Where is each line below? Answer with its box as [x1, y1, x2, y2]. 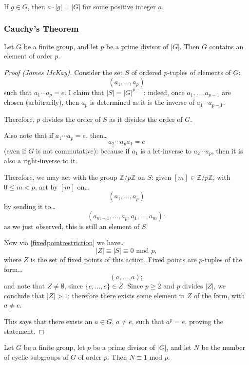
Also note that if [4, 130, 54, 140]
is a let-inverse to [140, 146, 192, 155]
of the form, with [194, 290, 245, 300]
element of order [4, 51, 53, 61]
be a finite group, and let [23, 41, 98, 51]
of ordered [131, 67, 162, 77]
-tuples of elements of [167, 67, 231, 77]
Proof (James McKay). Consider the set [4, 67, 123, 77]
